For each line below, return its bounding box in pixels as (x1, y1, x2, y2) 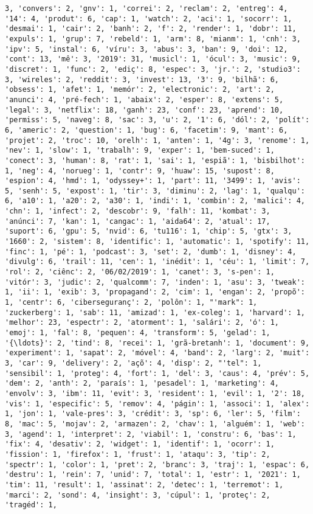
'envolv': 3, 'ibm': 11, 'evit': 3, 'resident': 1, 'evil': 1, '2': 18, (5, 389, 305, 398)
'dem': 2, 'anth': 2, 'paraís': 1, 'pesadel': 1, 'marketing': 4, (5, 379, 280, 388)
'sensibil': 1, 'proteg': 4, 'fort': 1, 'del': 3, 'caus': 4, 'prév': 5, (5, 369, 310, 378)
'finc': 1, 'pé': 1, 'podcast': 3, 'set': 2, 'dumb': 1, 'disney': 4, (5, 247, 297, 256)
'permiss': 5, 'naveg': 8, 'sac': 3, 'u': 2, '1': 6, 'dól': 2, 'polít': (5, 116, 310, 125)
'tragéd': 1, (5, 501, 57, 510)
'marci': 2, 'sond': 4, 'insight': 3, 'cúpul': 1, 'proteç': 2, (5, 490, 270, 499)
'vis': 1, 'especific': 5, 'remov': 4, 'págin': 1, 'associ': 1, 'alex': (5, 399, 310, 408)
